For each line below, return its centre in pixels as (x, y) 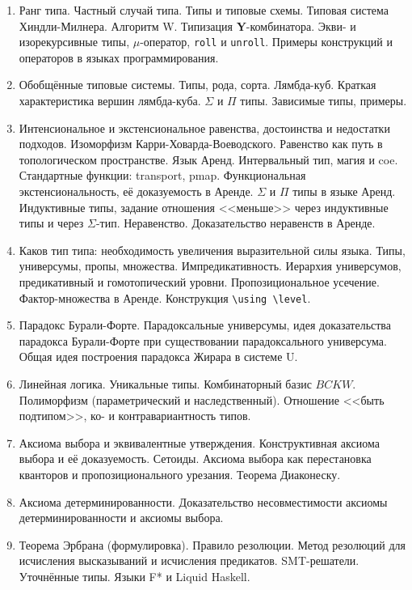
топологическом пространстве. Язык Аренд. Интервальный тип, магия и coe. (208, 159)
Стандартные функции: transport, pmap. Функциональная (162, 175)
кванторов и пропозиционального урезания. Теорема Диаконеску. (180, 474)
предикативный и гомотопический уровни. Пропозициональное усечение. (199, 281)
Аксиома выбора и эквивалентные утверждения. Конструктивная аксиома (199, 442)
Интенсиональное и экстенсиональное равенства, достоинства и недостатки (204, 127)
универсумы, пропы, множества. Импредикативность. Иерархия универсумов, (210, 266)
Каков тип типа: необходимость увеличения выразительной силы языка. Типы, (212, 250)
